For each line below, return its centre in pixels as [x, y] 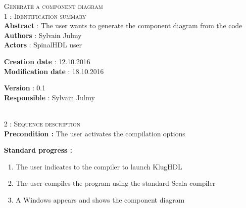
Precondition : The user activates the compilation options [95, 133]
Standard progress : [38, 150]
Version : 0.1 [25, 88]
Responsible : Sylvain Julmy [49, 97]
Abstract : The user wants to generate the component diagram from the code [123, 25]
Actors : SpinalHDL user [43, 45]
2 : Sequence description [42, 123]
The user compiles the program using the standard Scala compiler [116, 183]
